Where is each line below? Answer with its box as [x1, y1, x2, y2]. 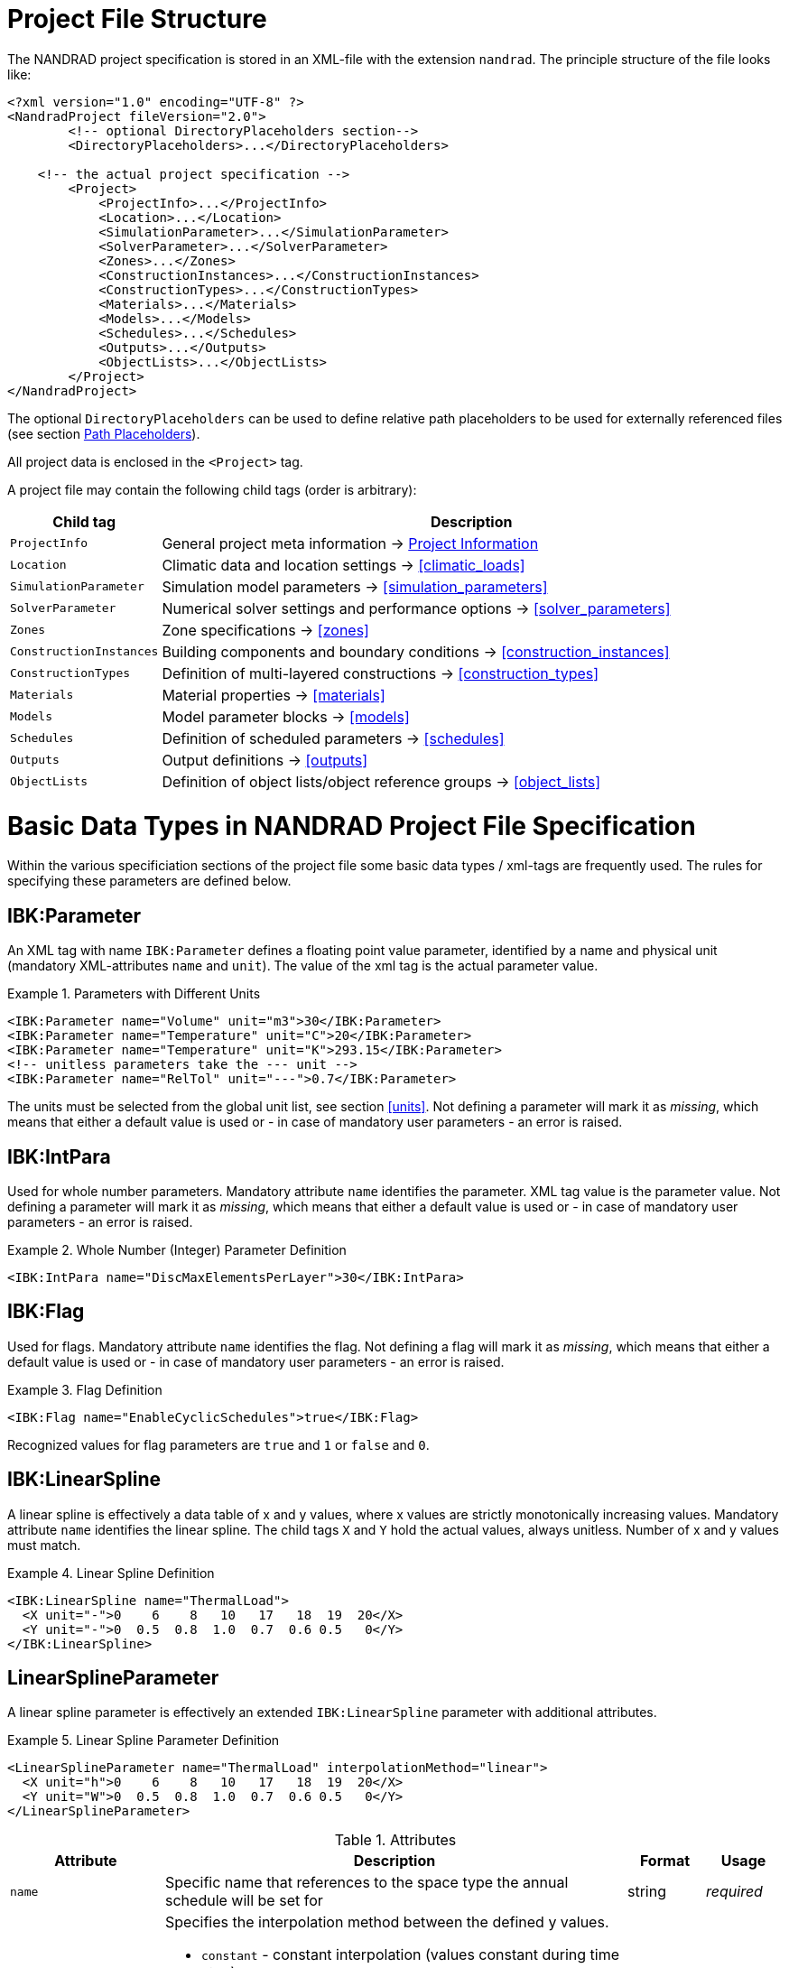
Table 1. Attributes [334, 1831, 457, 1850]
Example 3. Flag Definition [7, 1381, 162, 1397]
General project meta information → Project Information [162, 534, 539, 552]
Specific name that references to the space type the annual [165, 1873, 569, 1892]
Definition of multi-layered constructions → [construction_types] [162, 664, 599, 682]
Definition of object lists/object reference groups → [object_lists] [162, 772, 600, 791]
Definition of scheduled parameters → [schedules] [162, 729, 505, 747]
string [627, 1882, 666, 1901]
